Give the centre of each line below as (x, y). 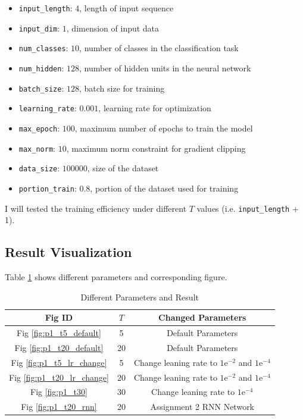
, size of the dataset (123, 168)
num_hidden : (41, 68)
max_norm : (37, 148)
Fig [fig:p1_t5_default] (59, 333)
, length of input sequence (126, 8)
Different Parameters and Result (140, 297)
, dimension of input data (113, 28)
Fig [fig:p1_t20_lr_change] (59, 377)
